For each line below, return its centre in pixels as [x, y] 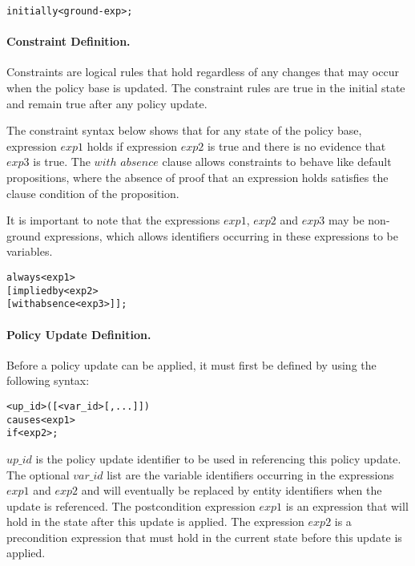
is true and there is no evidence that [296, 146]
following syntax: [48, 380]
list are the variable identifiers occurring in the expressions [250, 474]
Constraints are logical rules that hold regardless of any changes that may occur [203, 72]
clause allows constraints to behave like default [277, 162]
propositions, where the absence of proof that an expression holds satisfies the [197, 178]
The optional [38, 474]
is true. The [62, 162]
